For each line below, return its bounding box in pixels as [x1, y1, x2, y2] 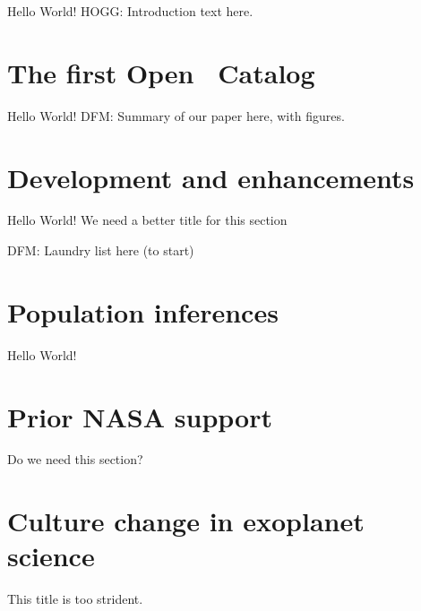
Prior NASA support [7, 398, 272, 435]
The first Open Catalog [7, 54, 315, 90]
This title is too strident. [7, 589, 143, 608]
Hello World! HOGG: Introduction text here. [7, 2, 253, 20]
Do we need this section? [7, 450, 143, 469]
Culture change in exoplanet [7, 503, 365, 539]
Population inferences [7, 293, 279, 330]
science [7, 538, 95, 574]
